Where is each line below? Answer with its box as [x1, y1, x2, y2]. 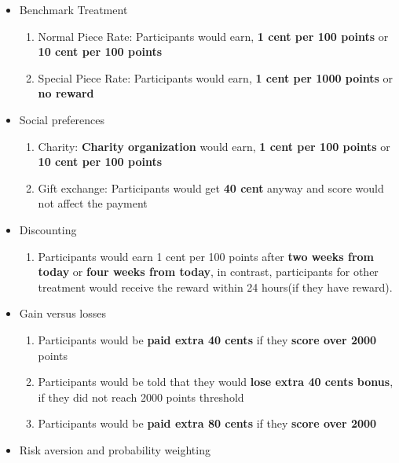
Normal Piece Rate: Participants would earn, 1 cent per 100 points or [38, 28, 389, 44]
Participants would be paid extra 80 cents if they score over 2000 [38, 415, 377, 432]
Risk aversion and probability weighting [19, 441, 210, 457]
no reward [38, 85, 94, 101]
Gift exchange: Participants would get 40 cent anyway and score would [38, 179, 384, 196]
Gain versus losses [19, 305, 106, 322]
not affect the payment [38, 195, 148, 211]
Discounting [19, 221, 77, 237]
